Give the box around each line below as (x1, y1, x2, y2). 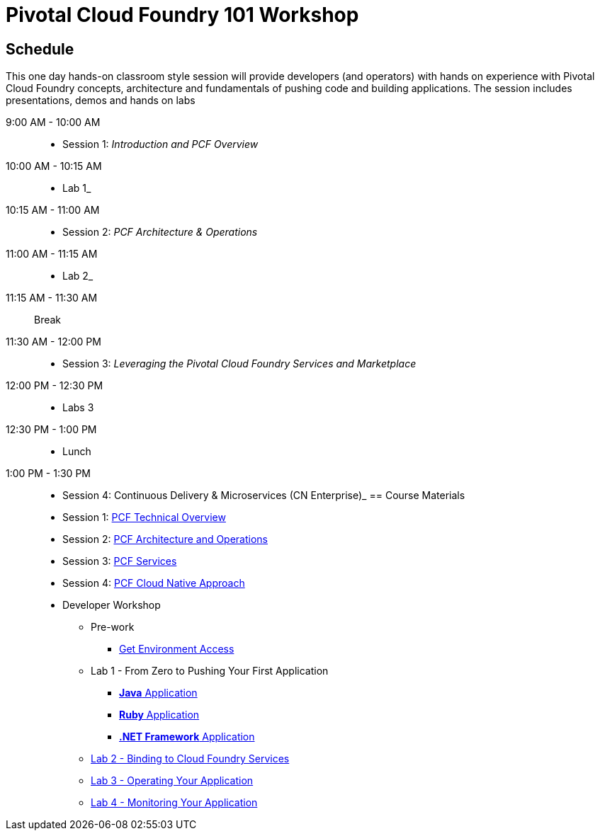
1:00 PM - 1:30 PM (6, 467, 91, 480)
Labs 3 (62, 401, 94, 414)
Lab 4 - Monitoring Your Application (91, 796, 258, 809)
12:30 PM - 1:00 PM (6, 423, 97, 436)
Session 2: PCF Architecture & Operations (62, 226, 258, 239)
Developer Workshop (62, 599, 161, 612)
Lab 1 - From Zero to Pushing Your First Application (91, 665, 329, 677)
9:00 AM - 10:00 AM (6, 116, 101, 129)
